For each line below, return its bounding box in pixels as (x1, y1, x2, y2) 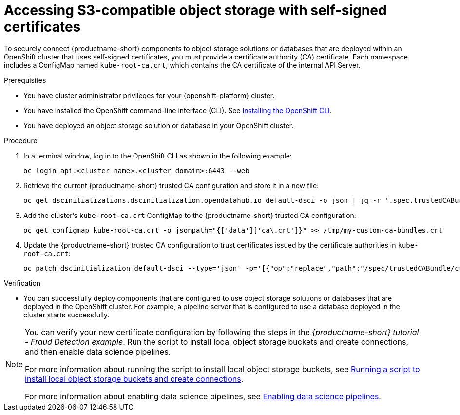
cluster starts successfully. (23, 310, 110, 319)
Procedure (4, 136, 38, 145)
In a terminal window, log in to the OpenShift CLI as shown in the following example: (23, 151, 292, 160)
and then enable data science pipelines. (25, 346, 171, 356)
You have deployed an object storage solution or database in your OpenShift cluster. (23, 121, 294, 130)
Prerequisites (4, 76, 46, 84)
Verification (4, 278, 41, 287)
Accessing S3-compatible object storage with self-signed (4, 2, 387, 19)
